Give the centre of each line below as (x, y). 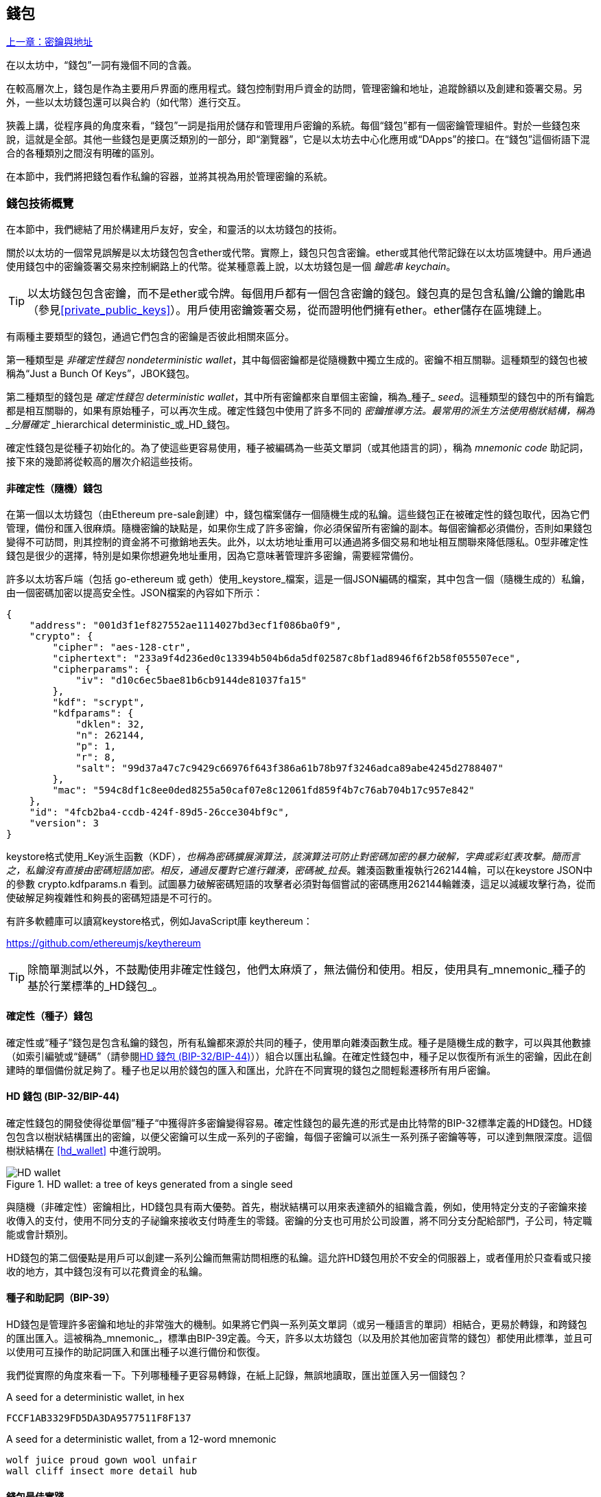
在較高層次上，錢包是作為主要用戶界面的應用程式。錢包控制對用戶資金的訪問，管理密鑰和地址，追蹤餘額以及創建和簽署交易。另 (294, 89)
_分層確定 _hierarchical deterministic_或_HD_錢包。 (121, 425)
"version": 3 (64, 823)
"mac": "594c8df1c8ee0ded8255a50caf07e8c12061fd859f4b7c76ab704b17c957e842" (263, 790)
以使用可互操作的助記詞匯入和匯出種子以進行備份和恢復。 (136, 1352)
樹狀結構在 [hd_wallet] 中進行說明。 (87, 1150)
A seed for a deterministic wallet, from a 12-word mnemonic (141, 1439)
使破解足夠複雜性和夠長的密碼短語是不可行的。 (112, 898)
